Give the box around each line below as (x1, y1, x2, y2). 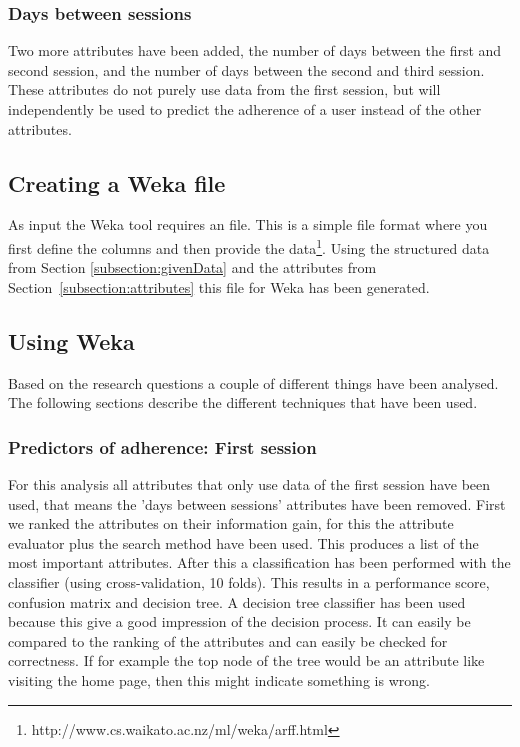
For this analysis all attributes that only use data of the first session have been (8, 474, 491, 495)
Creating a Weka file (8, 167, 226, 198)
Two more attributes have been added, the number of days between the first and (8, 40, 502, 61)
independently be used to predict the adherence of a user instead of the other (8, 99, 482, 119)
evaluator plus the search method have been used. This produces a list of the (8, 532, 479, 553)
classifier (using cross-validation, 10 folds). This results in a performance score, (8, 572, 490, 592)
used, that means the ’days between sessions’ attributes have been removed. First (8, 493, 506, 514)
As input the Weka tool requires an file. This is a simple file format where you (8, 214, 488, 235)
